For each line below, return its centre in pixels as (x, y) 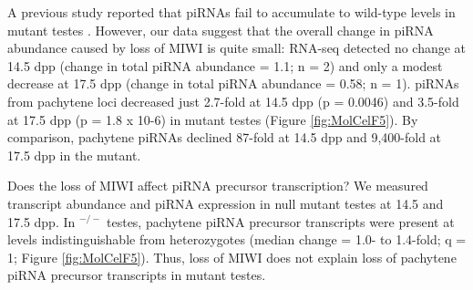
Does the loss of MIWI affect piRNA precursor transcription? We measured (218, 186)
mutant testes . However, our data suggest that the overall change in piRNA (221, 30)
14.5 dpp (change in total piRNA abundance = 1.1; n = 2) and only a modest (225, 65)
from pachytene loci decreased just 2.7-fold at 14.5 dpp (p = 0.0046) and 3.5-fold (233, 101)
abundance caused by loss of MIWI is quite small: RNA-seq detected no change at (237, 48)
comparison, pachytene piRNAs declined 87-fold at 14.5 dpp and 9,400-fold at (225, 137)
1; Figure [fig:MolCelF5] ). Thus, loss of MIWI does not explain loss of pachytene (232, 257)
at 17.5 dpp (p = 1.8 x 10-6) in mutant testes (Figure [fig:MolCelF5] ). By (213, 119)
